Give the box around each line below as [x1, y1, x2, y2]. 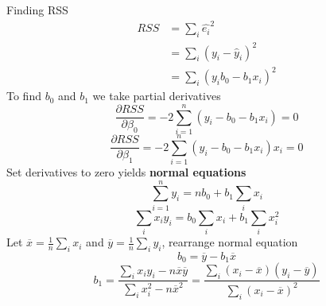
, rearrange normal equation [161, 234, 298, 250]
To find [6, 87, 41, 104]
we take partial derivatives [92, 87, 221, 104]
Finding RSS [6, 2, 68, 17]
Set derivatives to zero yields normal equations [6, 164, 246, 180]
